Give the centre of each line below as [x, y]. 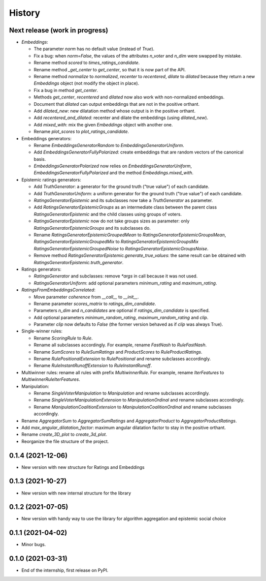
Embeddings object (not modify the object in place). [86, 83]
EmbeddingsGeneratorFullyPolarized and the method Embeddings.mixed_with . [114, 173]
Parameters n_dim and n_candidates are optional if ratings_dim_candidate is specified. [122, 310]
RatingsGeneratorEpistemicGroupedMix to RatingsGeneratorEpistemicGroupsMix [116, 242]
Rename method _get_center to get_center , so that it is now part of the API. [110, 69]
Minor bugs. [34, 545]
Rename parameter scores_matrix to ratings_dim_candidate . [95, 304]
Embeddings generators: [46, 138]
